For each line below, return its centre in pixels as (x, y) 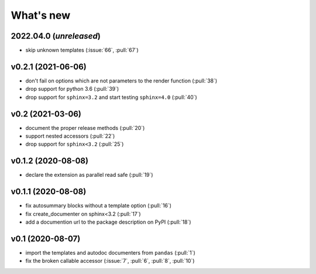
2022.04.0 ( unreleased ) (56, 36)
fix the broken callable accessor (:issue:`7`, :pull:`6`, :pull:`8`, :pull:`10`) (110, 261)
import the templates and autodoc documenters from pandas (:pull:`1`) (110, 252)
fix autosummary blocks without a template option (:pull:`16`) (99, 205)
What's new (41, 15)
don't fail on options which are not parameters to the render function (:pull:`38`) (121, 81)
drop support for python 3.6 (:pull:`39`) (72, 89)
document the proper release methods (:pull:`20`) (85, 128)
